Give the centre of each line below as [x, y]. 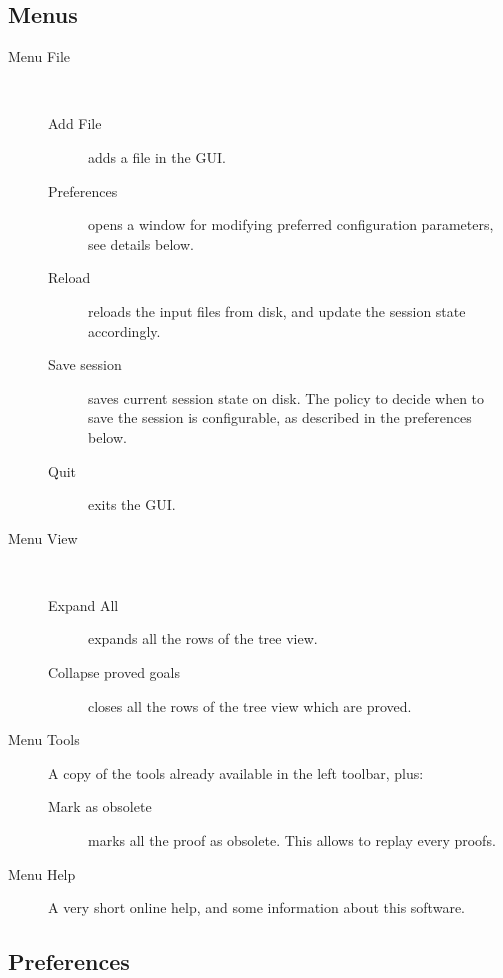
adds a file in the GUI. [157, 156]
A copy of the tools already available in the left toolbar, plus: [236, 772]
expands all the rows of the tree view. [203, 638]
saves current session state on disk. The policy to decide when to [286, 397]
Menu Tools [44, 739]
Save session [85, 364]
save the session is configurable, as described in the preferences [280, 417]
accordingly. [124, 330]
